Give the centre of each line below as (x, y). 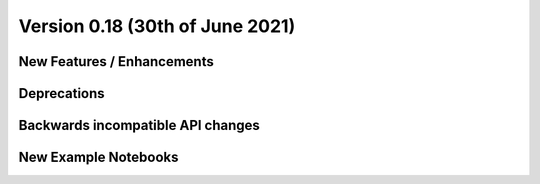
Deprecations (61, 93)
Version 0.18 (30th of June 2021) (157, 26)
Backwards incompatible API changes (139, 125)
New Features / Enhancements (116, 61)
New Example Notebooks (98, 157)
